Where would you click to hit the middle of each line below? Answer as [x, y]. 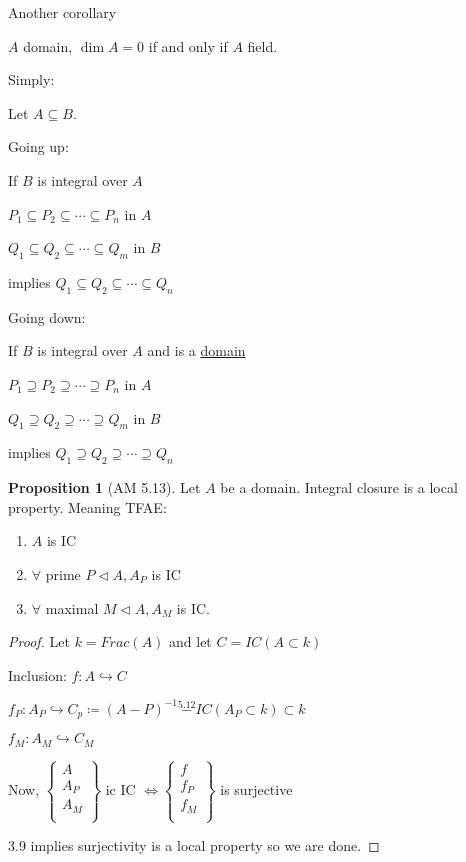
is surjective [256, 788]
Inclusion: [37, 674]
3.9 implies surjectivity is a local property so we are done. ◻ [194, 845]
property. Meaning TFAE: [87, 506]
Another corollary [62, 12]
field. [262, 45]
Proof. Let [39, 641]
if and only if [188, 45]
